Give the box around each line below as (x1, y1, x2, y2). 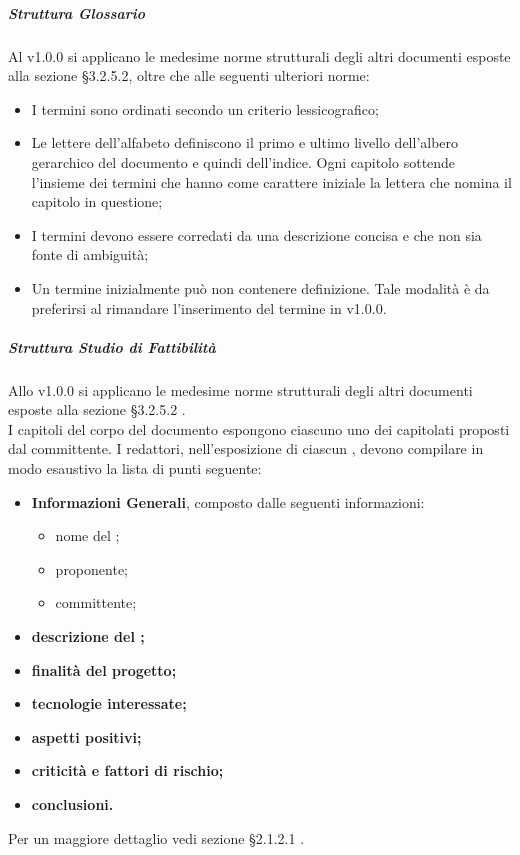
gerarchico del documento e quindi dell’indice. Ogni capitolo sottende (31, 151, 456, 172)
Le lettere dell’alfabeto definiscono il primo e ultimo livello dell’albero (31, 132, 459, 153)
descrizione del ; (31, 626, 145, 646)
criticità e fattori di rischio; (31, 760, 224, 781)
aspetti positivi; (31, 726, 142, 747)
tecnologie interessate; (31, 693, 187, 714)
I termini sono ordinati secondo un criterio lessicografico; (31, 98, 379, 119)
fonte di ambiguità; (31, 244, 149, 265)
